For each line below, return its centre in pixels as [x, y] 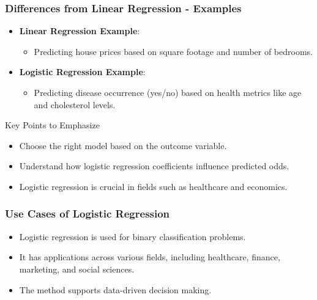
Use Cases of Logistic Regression [88, 214]
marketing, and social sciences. [77, 269]
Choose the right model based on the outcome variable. [123, 145]
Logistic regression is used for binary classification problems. [132, 236]
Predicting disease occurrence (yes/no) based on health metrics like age [168, 92]
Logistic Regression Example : [82, 72]
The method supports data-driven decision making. [115, 289]
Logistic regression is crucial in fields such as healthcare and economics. [153, 186]
